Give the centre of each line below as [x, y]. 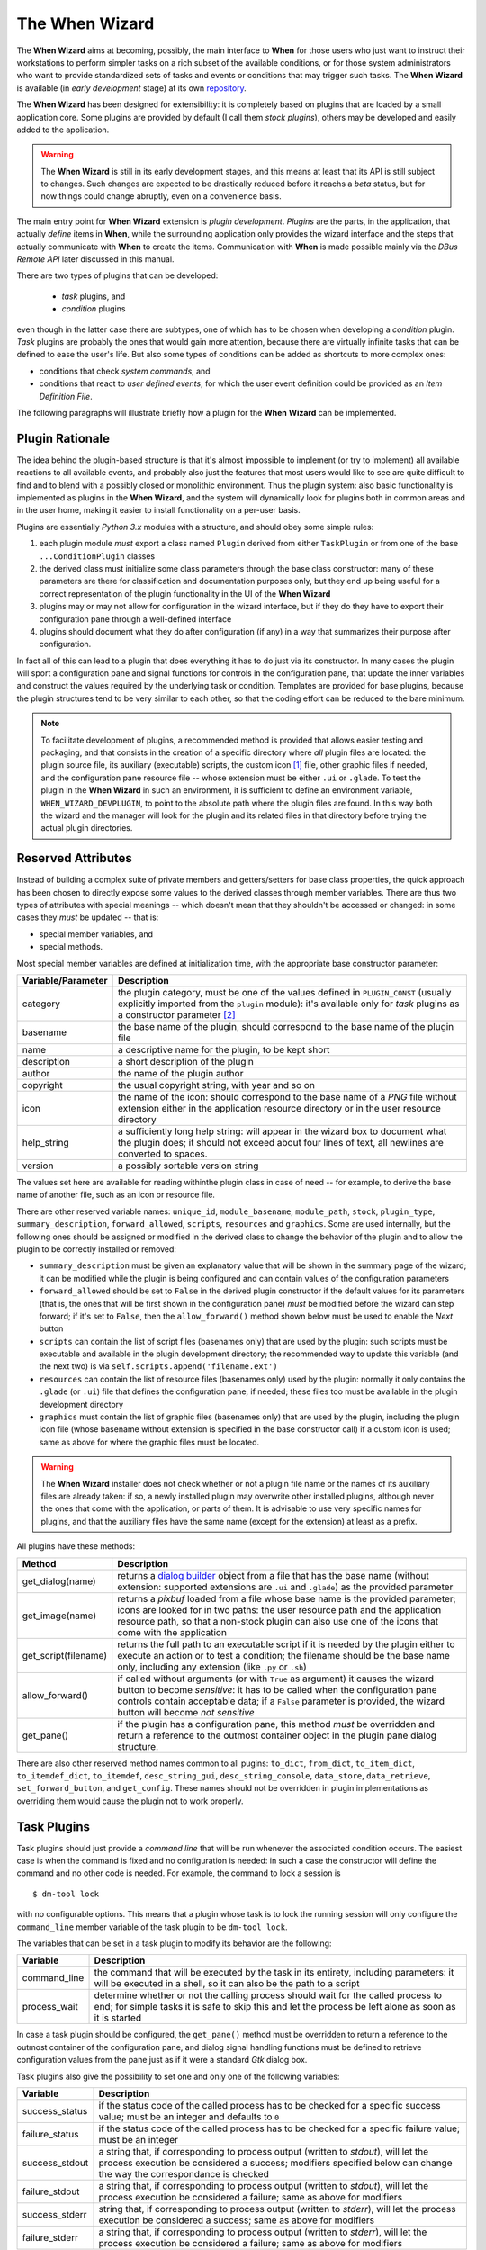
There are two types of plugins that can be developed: [117, 275]
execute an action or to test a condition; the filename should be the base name [283, 1655]
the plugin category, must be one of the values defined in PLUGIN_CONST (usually [284, 993]
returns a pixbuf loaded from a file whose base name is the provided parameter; [287, 1598]
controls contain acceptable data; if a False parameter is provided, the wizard [281, 1701]
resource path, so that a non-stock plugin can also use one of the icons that [278, 1621]
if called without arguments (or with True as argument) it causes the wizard [276, 1678]
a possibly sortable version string [188, 1165]
